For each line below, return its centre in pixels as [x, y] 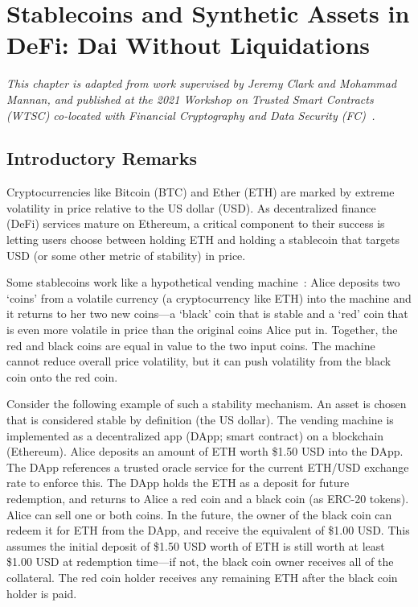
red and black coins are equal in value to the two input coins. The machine [191, 345]
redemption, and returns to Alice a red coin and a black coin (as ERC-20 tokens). [208, 498]
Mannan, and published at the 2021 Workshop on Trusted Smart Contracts [190, 99]
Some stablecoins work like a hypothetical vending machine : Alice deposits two [203, 282]
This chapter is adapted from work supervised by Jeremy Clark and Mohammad [202, 83]
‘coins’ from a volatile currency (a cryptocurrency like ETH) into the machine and [209, 297]
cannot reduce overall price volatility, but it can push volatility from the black [199, 361]
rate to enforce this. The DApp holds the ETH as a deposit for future [178, 483]
